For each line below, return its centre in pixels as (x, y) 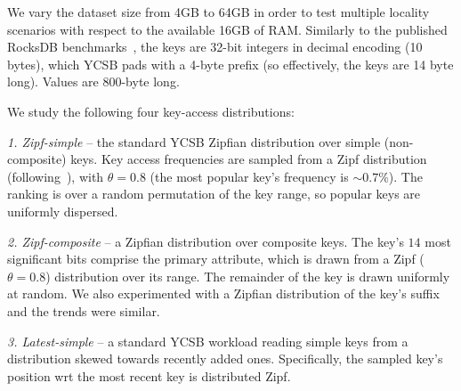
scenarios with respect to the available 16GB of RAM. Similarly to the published (227, 29)
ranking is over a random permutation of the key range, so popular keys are (214, 194)
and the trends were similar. (84, 310)
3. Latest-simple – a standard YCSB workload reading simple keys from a (208, 341)
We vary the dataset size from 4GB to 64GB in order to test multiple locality (218, 12)
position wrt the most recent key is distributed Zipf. (149, 375)
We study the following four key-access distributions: (151, 111)
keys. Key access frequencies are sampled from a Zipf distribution (249, 159)
